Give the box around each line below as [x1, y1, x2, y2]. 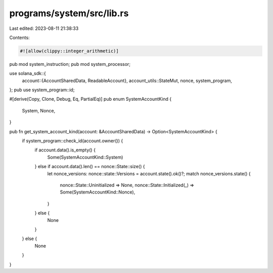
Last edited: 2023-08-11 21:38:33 [9, 25, 79, 31]
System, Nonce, [22, 107, 56, 113]
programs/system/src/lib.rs [9, 8, 129, 19]
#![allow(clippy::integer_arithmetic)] [20, 48, 119, 54]
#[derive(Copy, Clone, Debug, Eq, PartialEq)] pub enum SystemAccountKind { [9, 96, 172, 102]
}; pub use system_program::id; [9, 87, 75, 93]
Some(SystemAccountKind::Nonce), [60, 189, 135, 195]
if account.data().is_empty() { [34, 147, 96, 153]
